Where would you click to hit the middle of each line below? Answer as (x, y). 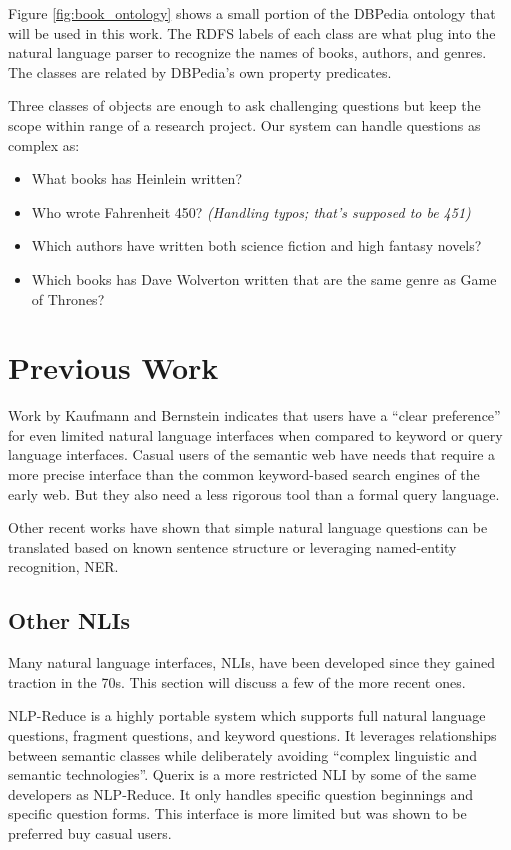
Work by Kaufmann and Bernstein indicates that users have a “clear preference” (254, 415)
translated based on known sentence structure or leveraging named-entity (232, 546)
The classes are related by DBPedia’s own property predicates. (200, 71)
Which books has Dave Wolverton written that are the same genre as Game (264, 278)
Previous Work (113, 367)
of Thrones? (68, 298)
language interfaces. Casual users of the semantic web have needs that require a (252, 454)
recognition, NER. (63, 566)
